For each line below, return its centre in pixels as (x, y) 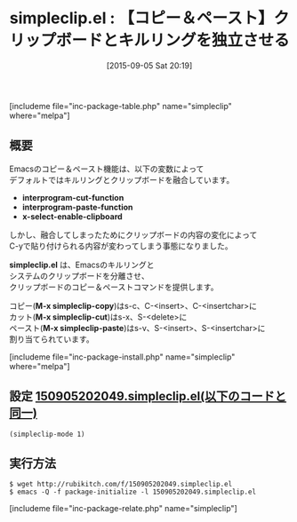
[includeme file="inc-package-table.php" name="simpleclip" (121, 106)
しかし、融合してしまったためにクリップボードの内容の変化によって (133, 234)
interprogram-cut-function (73, 197)
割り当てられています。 (52, 339)
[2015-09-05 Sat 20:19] (149, 65)
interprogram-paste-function (77, 207)
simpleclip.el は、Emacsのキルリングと (82, 265)
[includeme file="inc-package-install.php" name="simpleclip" (122, 357)
